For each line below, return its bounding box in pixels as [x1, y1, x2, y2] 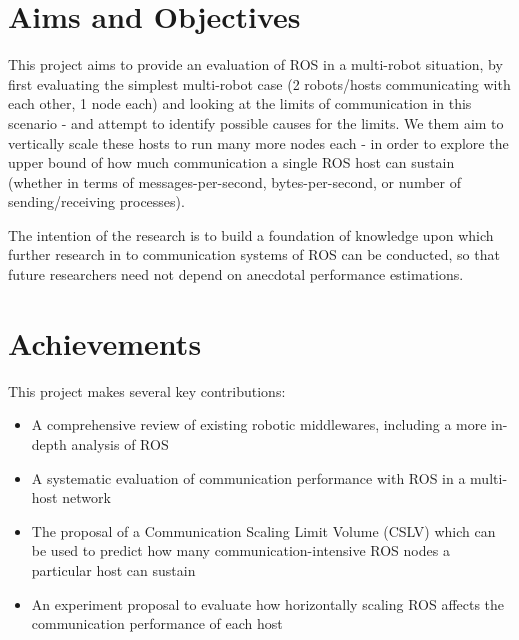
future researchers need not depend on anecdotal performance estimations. [8, 264, 464, 285]
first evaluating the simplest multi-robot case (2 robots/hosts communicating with [8, 73, 511, 94]
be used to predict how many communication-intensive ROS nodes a [31, 540, 450, 561]
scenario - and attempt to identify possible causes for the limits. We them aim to [8, 112, 504, 133]
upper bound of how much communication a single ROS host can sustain [8, 152, 455, 173]
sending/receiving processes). [8, 191, 185, 212]
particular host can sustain [31, 559, 196, 580]
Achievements [8, 322, 202, 363]
